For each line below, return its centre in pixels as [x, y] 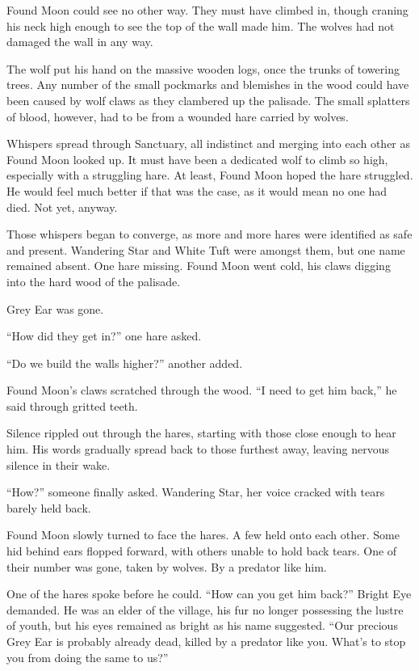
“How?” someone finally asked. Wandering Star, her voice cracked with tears [196, 492]
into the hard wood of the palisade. [94, 281]
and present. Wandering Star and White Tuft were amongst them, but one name [206, 249]
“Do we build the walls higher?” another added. [125, 363]
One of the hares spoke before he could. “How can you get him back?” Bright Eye [209, 594]
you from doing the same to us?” [88, 657]
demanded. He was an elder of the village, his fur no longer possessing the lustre [205, 609]
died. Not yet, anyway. [62, 207]
